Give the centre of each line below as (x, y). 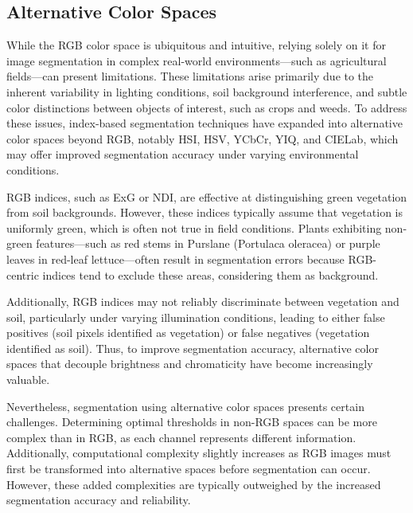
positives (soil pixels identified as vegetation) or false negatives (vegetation (188, 333)
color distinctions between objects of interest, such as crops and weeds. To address (207, 107)
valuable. (28, 380)
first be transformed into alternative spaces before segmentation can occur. (189, 469)
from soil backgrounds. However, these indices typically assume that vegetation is (205, 212)
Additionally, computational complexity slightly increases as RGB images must (199, 453)
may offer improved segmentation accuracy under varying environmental (183, 154)
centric (23, 274)
